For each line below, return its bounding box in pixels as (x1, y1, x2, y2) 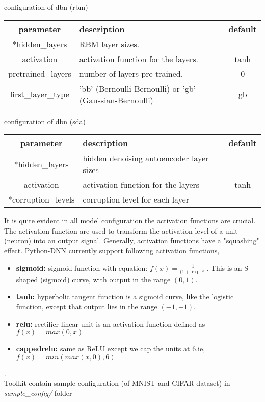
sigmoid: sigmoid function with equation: (16, 262, 148, 273)
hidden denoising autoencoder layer (83, 152, 209, 164)
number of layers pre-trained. (79, 67, 183, 79)
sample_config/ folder (4, 388, 72, 398)
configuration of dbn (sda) (4, 116, 86, 126)
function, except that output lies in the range (16, 301, 157, 312)
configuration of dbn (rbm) (4, 2, 88, 12)
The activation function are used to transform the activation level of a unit (4, 225, 238, 236)
